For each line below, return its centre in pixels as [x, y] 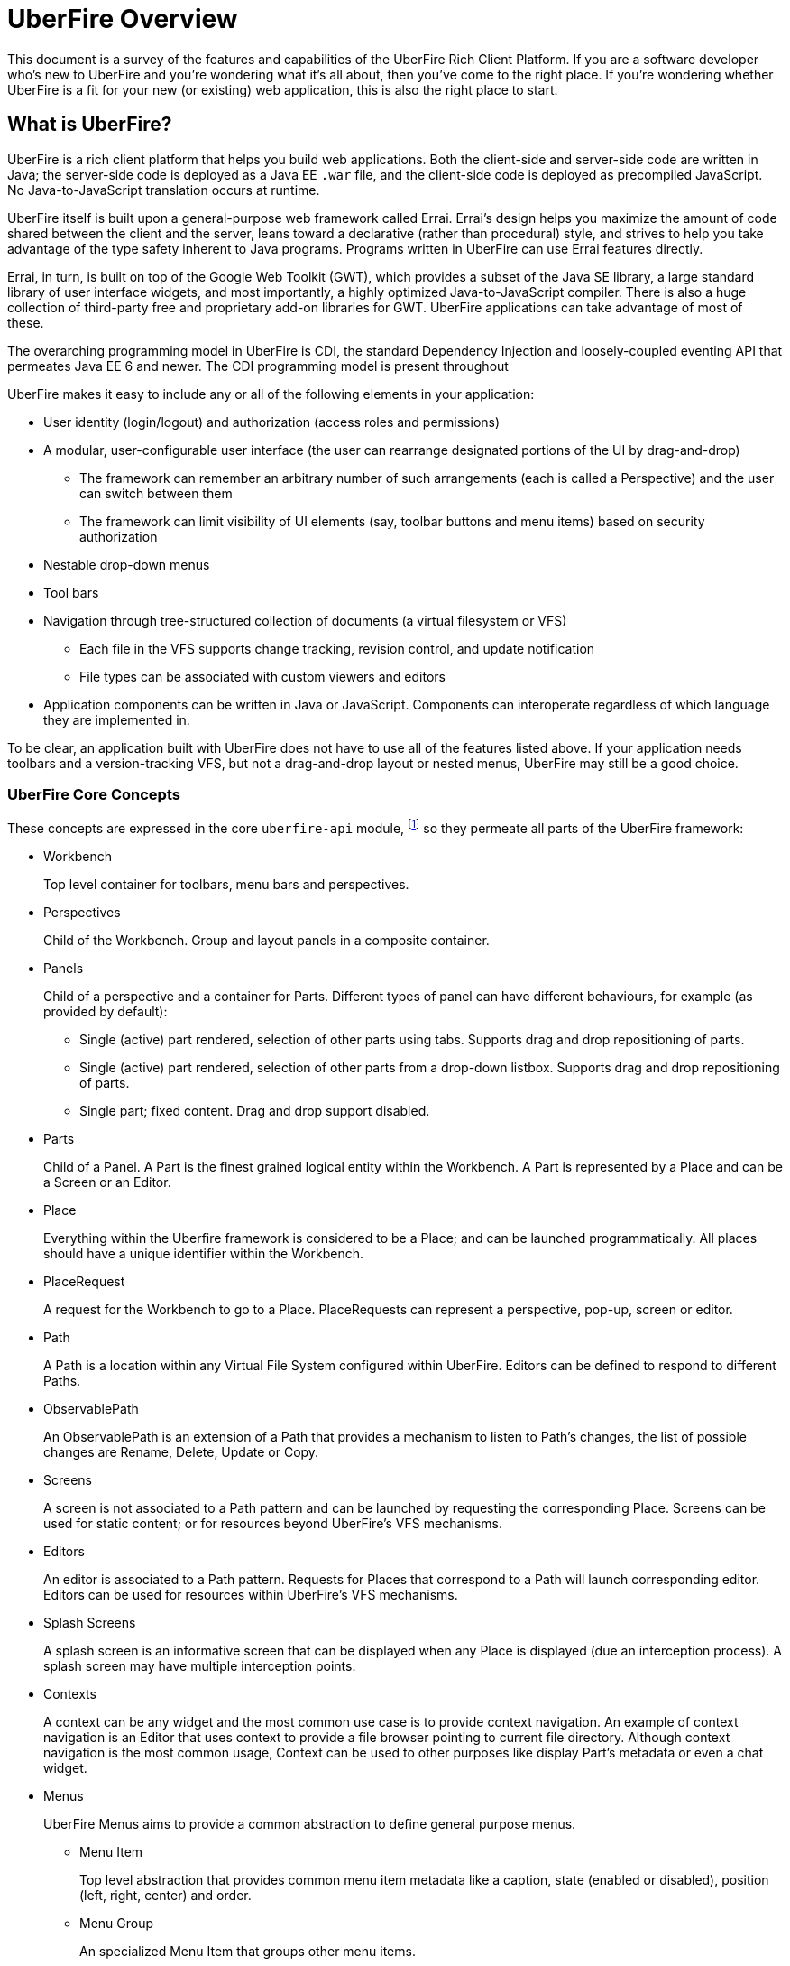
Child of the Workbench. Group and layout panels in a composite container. [266, 940]
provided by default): [106, 1011]
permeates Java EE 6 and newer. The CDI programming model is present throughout [258, 366]
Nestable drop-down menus [127, 564]
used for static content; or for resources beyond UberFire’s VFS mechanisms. [273, 1523]
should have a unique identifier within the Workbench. [204, 1253]
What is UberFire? [90, 125]
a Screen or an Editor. [107, 1182]
